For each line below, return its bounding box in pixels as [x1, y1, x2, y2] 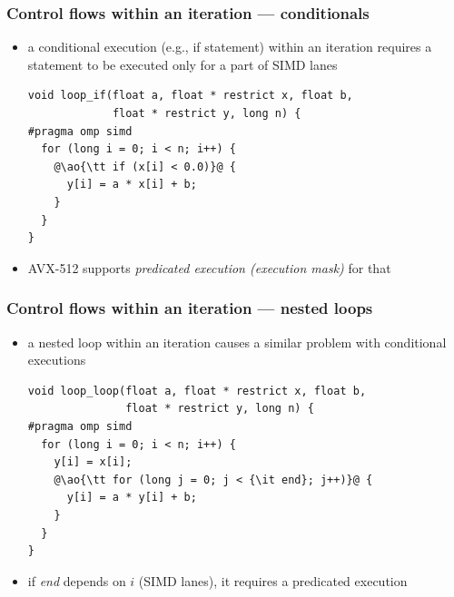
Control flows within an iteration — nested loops [6, 297, 373, 319]
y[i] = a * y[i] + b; [66, 491, 197, 504]
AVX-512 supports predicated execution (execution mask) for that [27, 258, 391, 277]
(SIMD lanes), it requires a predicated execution [138, 571, 408, 590]
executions [27, 350, 86, 369]
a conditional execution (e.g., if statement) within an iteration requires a [27, 37, 432, 56]
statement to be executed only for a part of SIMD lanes [27, 54, 338, 73]
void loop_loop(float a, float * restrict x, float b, [27, 384, 367, 397]
